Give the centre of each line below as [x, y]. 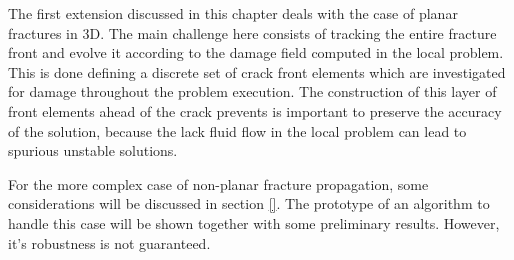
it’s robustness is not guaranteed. [109, 242]
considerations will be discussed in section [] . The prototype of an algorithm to [249, 203]
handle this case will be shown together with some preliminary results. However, [254, 222]
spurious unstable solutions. [93, 150]
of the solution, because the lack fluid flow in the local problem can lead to [237, 130]
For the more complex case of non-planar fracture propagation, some [218, 183]
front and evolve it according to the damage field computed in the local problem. [256, 52]
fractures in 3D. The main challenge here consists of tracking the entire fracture [252, 32]
